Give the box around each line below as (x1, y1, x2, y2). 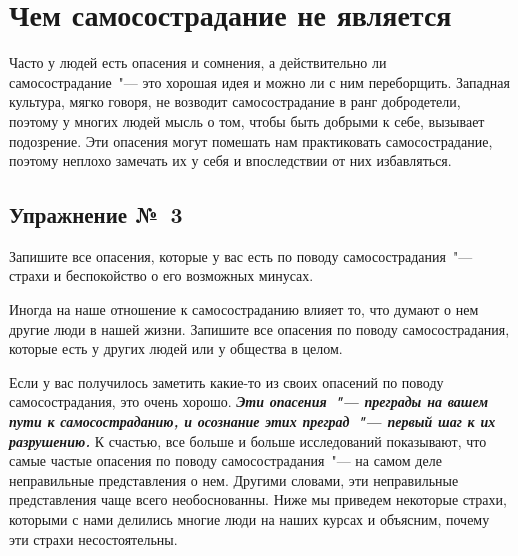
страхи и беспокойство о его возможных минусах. (9, 265, 314, 286)
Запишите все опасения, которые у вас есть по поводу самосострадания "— (9, 245, 473, 266)
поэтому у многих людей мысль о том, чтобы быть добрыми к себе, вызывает (9, 110, 485, 131)
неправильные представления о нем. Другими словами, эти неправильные (9, 469, 459, 490)
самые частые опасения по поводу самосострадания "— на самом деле (9, 450, 442, 471)
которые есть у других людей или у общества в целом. (9, 338, 343, 359)
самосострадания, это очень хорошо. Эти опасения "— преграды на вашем (9, 391, 488, 412)
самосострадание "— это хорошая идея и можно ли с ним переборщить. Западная (9, 71, 511, 92)
